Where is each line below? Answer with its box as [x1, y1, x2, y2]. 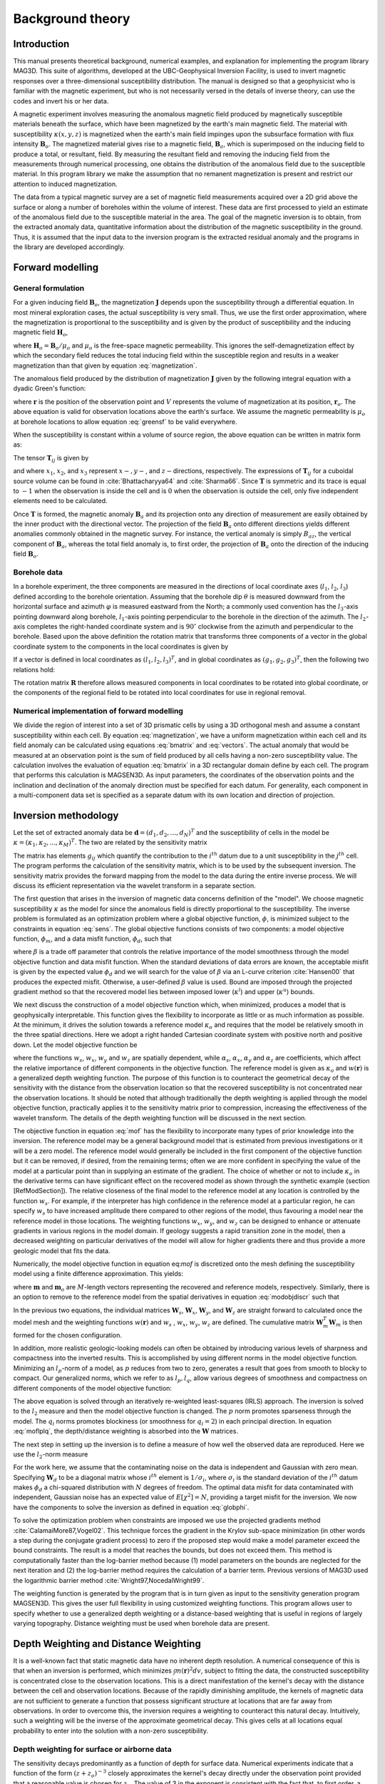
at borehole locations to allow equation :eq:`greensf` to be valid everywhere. [13, 417, 237, 426]
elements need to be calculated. [13, 497, 108, 505]
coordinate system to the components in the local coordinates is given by [13, 642, 229, 651]
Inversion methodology [13, 809, 119, 821]
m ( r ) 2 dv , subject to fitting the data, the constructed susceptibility [175, 1666, 369, 1675]
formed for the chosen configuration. [13, 1331, 123, 1339]
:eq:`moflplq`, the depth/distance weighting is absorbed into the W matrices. [13, 1427, 239, 1436]
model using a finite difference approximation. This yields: [13, 1269, 183, 1278]
